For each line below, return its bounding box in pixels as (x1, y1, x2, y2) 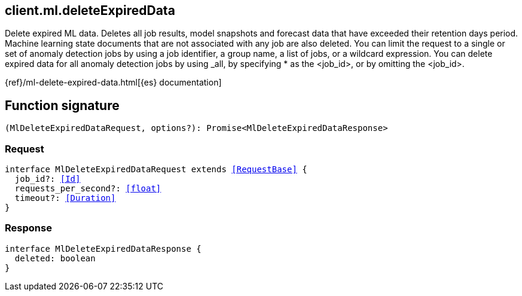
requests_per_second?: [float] (14, 184, 161, 194)
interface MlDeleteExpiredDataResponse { (5, 243, 202, 254)
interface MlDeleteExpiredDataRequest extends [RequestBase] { (5, 164, 307, 175)
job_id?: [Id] (14, 174, 81, 184)
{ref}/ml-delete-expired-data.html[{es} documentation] (5, 77, 222, 88)
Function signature (5, 97, 120, 113)
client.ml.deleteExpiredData (5, 3, 175, 18)
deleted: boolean (14, 253, 96, 263)
